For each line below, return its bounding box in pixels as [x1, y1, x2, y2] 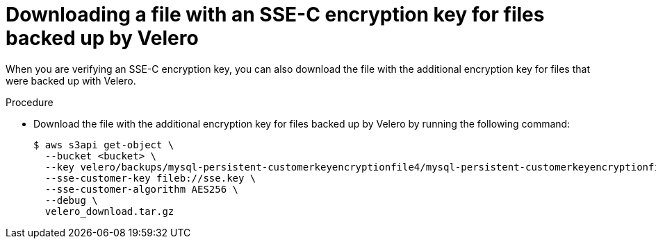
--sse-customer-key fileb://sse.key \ [44, 172, 256, 184]
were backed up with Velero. [6, 74, 136, 87]
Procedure [6, 96, 54, 108]
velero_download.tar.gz [44, 205, 174, 217]
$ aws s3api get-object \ [33, 139, 174, 150]
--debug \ [44, 194, 98, 206]
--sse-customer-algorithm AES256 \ [44, 183, 239, 195]
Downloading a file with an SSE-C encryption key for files [6, 3, 545, 26]
